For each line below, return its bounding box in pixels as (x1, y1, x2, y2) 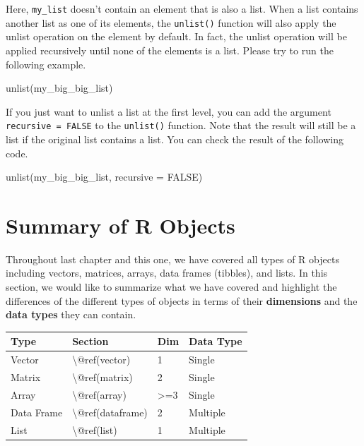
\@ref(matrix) (72, 370, 133, 384)
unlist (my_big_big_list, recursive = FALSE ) (6, 169, 203, 184)
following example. (6, 56, 86, 71)
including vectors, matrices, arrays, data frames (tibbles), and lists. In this (6, 265, 328, 280)
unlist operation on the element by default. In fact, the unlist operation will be (6, 29, 347, 44)
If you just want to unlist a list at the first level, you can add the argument (6, 104, 331, 119)
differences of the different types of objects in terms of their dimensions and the (6, 293, 358, 308)
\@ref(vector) (72, 352, 131, 367)
